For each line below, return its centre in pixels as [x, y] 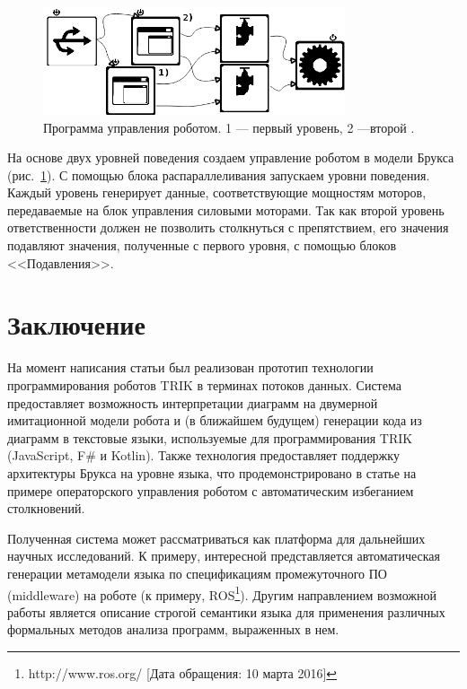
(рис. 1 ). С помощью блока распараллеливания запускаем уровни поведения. [219, 174]
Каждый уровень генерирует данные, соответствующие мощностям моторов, [217, 192]
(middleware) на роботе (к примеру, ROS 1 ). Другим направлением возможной [222, 593]
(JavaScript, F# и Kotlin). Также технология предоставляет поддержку [203, 455]
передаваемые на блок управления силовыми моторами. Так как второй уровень [226, 209]
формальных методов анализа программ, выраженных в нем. [173, 629]
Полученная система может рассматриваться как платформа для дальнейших [216, 538]
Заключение [76, 324]
